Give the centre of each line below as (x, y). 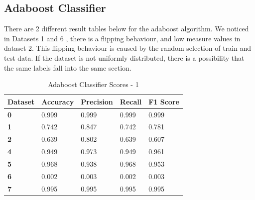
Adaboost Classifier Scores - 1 (93, 84)
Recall (131, 101)
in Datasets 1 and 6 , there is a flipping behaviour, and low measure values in (122, 38)
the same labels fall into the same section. (68, 67)
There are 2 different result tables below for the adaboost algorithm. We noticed (127, 29)
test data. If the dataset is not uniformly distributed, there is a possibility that (124, 57)
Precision (97, 101)
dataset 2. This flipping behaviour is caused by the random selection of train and (127, 48)
